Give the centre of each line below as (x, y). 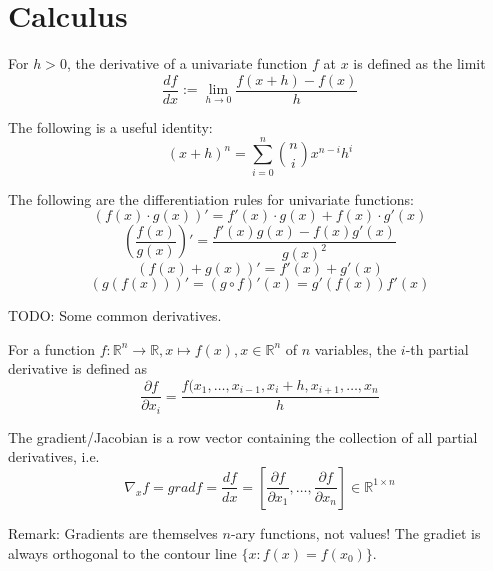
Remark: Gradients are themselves (113, 532)
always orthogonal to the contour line (122, 552)
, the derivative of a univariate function (187, 63)
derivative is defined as (78, 368)
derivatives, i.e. (54, 456)
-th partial (437, 348)
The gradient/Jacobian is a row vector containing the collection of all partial (243, 436)
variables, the (355, 348)
